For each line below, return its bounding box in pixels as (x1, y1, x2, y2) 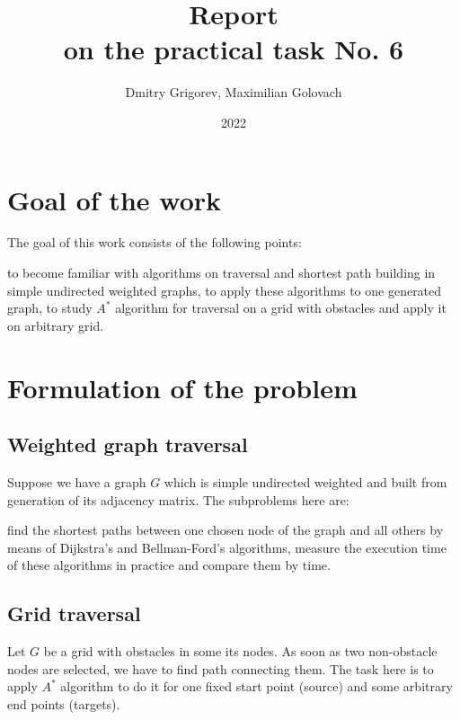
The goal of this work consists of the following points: (7, 233, 302, 252)
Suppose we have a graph (7, 472, 146, 491)
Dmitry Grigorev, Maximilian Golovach (125, 83, 342, 102)
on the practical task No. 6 (63, 31, 404, 67)
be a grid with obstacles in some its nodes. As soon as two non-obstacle (43, 642, 438, 661)
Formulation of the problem (7, 369, 358, 405)
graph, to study (7, 298, 93, 317)
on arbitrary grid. (7, 316, 104, 334)
